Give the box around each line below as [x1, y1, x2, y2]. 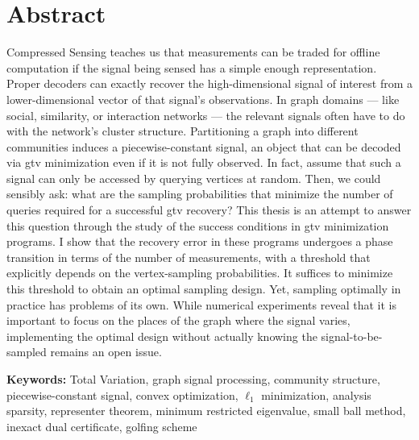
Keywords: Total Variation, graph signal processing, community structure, [6, 371, 380, 387]
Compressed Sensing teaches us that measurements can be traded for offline [6, 44, 380, 60]
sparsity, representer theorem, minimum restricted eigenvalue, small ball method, [6, 402, 406, 419]
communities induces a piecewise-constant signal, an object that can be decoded [6, 138, 401, 155]
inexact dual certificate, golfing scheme [6, 417, 197, 434]
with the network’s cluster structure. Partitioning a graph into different [6, 122, 359, 139]
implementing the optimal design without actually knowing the [6, 327, 317, 344]
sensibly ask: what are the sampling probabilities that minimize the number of [6, 185, 393, 202]
